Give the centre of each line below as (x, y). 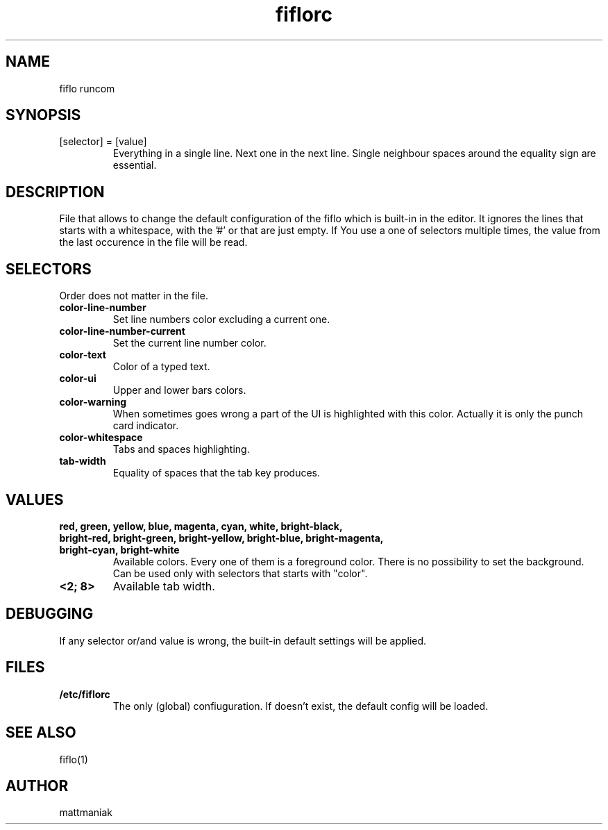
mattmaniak (86, 813)
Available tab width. (164, 586)
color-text (83, 355)
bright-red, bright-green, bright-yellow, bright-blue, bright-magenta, (221, 538)
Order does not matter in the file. (134, 296)
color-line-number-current (122, 331)
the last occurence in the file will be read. (153, 242)
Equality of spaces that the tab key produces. (217, 473)
